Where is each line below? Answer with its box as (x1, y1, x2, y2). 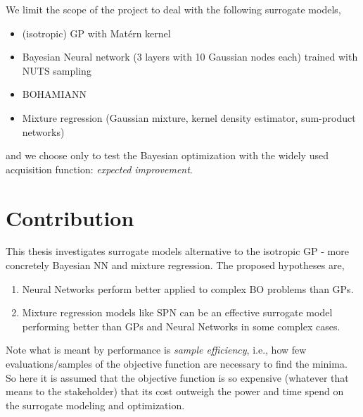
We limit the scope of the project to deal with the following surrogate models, (6, 2, 341, 16)
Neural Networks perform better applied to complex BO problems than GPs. (22, 281, 354, 296)
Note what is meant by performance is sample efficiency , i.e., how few (6, 342, 307, 357)
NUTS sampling (22, 63, 91, 77)
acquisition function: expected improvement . (6, 161, 193, 176)
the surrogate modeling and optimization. (6, 397, 185, 412)
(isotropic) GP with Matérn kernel (22, 25, 171, 40)
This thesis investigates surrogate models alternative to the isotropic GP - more (6, 244, 349, 259)
